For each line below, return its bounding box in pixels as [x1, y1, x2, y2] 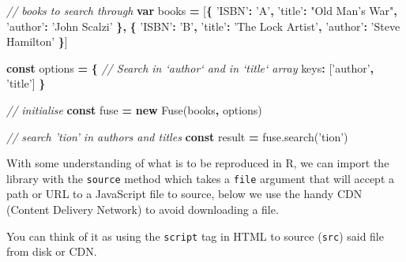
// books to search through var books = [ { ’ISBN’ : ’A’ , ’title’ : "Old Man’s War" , [6, 2, 397, 18]
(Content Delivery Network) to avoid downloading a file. [6, 201, 279, 217]
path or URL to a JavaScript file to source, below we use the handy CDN [6, 185, 363, 202]
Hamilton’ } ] [6, 33, 68, 50]
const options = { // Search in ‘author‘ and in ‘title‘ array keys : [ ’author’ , [6, 59, 374, 76]
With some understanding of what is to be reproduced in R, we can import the [6, 155, 389, 171]
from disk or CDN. [6, 243, 97, 260]
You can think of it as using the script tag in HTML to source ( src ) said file [6, 227, 384, 244]
